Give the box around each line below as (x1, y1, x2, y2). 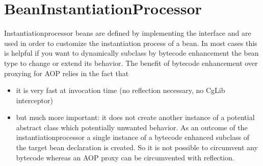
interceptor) (16, 94, 53, 105)
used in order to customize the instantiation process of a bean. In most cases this (4, 37, 257, 48)
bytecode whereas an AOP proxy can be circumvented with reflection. (16, 152, 234, 162)
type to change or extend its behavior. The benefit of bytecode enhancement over (4, 57, 258, 68)
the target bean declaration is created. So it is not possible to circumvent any (16, 142, 258, 153)
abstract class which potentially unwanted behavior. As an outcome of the (16, 122, 248, 132)
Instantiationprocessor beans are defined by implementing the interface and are (4, 28, 251, 38)
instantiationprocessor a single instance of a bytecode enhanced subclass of (16, 132, 250, 143)
